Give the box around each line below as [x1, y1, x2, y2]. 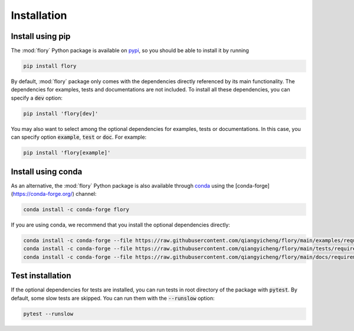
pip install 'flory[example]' [23, 149, 111, 156]
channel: [76, 191, 97, 198]
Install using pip [11, 31, 71, 41]
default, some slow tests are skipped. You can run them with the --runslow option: [11, 294, 215, 301]
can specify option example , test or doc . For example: [11, 133, 147, 141]
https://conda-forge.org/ [12, 191, 73, 198]
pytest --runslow [23, 310, 74, 317]
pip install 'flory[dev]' [23, 110, 99, 117]
